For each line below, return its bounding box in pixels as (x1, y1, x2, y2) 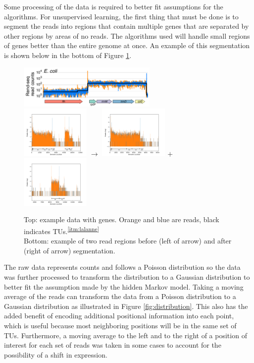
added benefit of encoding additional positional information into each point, (4, 310, 234, 321)
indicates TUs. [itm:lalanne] (24, 224, 99, 236)
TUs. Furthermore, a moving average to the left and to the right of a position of (4, 330, 247, 340)
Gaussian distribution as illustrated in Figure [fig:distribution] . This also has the (4, 301, 248, 311)
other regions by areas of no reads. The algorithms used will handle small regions (4, 30, 250, 41)
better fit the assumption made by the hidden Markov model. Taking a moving (4, 281, 244, 292)
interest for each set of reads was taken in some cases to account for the (4, 340, 221, 350)
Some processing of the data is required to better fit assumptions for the (4, 1, 223, 11)
